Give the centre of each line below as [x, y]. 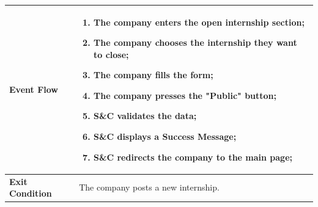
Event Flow [34, 89]
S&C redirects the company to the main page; [193, 157]
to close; [111, 54]
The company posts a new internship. [149, 187]
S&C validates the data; [145, 116]
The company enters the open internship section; [199, 22]
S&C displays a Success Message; [165, 136]
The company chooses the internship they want [195, 42]
